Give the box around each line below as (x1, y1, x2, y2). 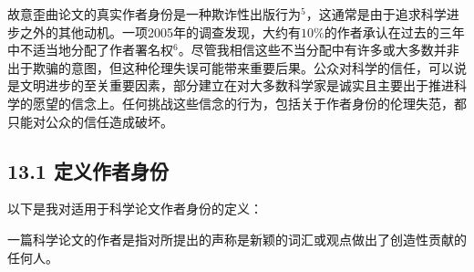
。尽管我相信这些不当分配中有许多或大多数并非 (178, 40, 459, 59)
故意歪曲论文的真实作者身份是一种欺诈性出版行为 (7, 5, 301, 23)
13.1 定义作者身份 (7, 156, 169, 184)
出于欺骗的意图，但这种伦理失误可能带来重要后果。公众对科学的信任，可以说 (7, 58, 467, 77)
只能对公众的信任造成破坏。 (7, 111, 173, 131)
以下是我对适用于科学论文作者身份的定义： (7, 199, 263, 218)
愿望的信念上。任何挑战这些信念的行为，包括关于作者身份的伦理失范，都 (32, 93, 467, 112)
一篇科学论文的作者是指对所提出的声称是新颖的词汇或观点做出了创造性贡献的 (7, 229, 467, 248)
